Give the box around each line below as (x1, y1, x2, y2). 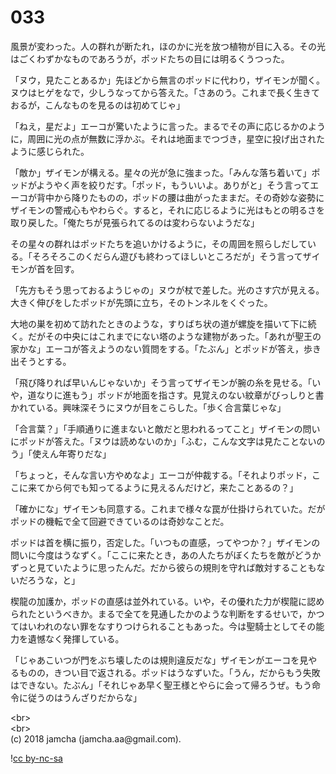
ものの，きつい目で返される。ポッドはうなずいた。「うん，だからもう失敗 (18, 666, 321, 678)
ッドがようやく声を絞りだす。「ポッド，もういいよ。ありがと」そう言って (10, 179, 311, 191)
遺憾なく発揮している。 (27, 632, 125, 645)
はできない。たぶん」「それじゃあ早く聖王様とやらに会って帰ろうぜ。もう (10, 679, 312, 691)
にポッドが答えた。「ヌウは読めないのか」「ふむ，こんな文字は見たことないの (10, 435, 326, 447)
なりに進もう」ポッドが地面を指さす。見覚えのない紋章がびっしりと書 (36, 389, 325, 401)
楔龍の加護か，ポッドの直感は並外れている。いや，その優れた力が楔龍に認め (10, 595, 325, 607)
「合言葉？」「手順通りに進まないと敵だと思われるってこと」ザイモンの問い (10, 422, 321, 435)
